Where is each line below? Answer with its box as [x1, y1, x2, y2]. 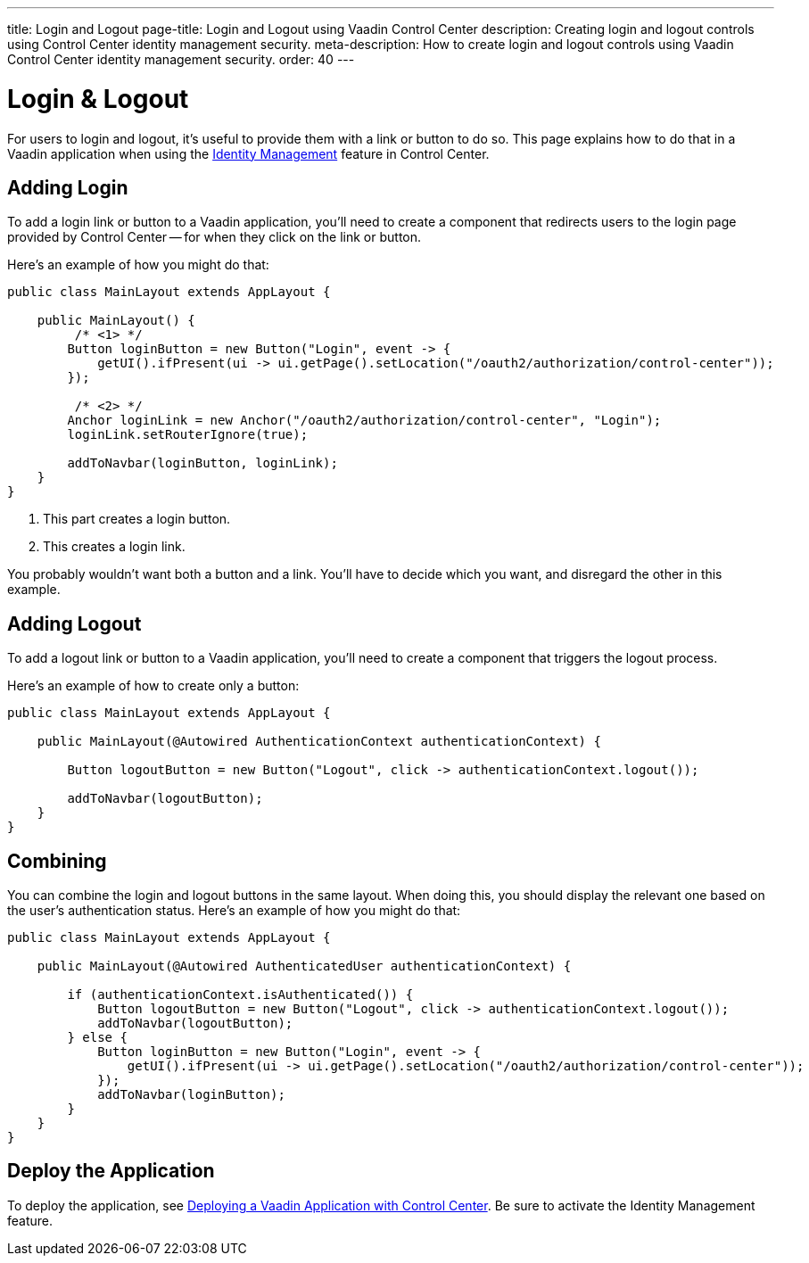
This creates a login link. [43, 539, 186, 555]
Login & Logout [7, 83, 189, 114]
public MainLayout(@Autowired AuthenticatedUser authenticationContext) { [37, 959, 572, 974]
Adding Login [7, 176, 128, 199]
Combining [7, 849, 107, 872]
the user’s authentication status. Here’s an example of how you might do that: [7, 903, 461, 919]
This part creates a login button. [43, 511, 231, 527]
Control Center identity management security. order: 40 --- [7, 52, 355, 67]
